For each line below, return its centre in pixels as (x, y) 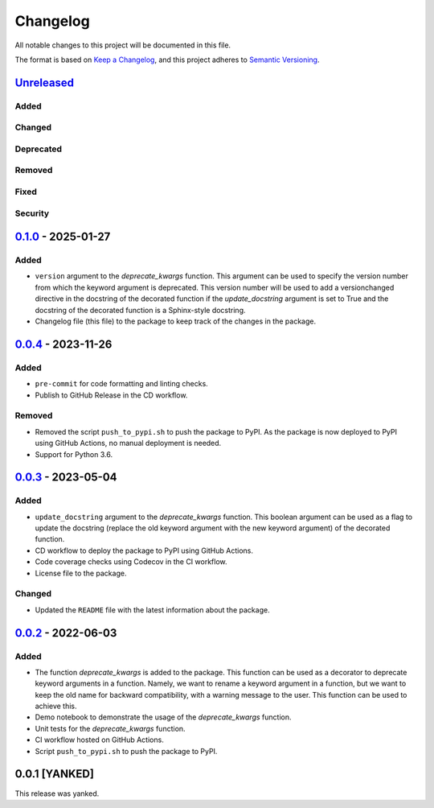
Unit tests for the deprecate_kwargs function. (110, 728)
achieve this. (56, 706)
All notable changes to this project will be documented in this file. (123, 45)
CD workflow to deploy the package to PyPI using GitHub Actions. (144, 550)
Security (32, 213)
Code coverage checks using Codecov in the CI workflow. (131, 562)
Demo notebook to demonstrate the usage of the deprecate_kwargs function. (163, 717)
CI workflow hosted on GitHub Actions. (99, 740)
